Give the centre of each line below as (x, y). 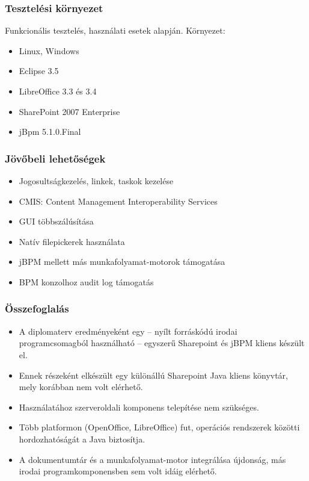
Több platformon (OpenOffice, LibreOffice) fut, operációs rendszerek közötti (159, 427)
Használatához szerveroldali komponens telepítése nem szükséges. (139, 407)
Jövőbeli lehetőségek (55, 158)
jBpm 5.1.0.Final (50, 132)
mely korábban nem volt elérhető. (81, 387)
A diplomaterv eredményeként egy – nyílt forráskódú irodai (128, 331)
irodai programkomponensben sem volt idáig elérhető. (118, 471)
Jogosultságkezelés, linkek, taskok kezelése (96, 181)
